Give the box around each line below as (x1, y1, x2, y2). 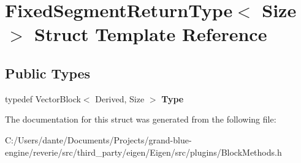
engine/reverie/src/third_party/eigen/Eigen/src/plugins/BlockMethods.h (5, 145, 282, 158)
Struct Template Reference (34, 21, 267, 47)
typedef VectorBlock (5, 92, 81, 105)
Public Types (5, 63, 91, 82)
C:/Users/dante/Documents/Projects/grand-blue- (5, 133, 192, 146)
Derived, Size (95, 92, 145, 105)
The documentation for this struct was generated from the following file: (5, 113, 276, 126)
